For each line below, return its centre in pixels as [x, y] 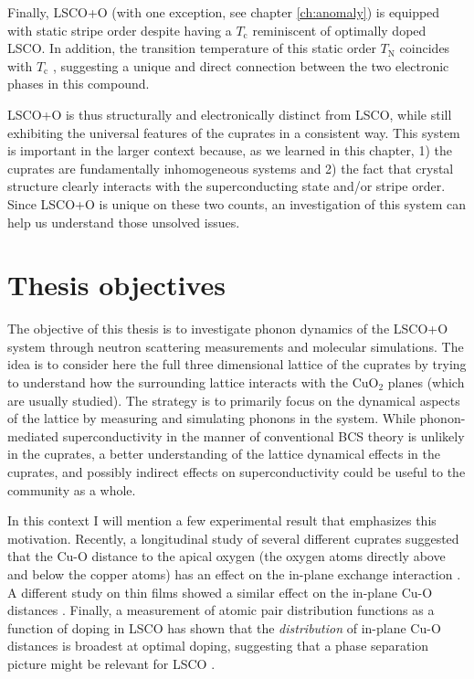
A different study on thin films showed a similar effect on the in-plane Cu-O [220, 592]
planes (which [426, 382]
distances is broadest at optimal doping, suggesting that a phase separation [218, 646]
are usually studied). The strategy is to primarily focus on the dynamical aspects [234, 400]
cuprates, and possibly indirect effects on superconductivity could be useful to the [237, 472]
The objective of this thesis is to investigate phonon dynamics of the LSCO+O [228, 329]
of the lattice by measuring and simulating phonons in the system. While [211, 418]
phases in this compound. [79, 84]
